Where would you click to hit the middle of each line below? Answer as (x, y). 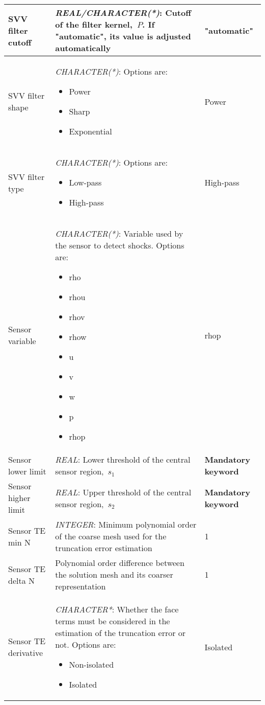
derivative (26, 653)
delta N (22, 580)
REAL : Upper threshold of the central (123, 492)
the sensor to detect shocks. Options (120, 245)
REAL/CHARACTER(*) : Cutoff (123, 13)
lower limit (27, 471)
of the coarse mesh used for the (111, 536)
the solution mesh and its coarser (114, 574)
